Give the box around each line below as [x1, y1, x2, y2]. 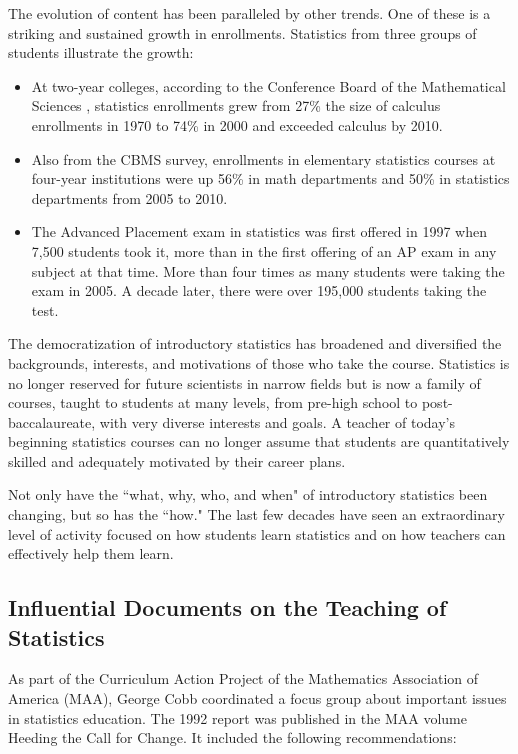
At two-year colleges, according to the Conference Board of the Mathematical [31, 75, 506, 96]
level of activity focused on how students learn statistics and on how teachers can [8, 523, 506, 544]
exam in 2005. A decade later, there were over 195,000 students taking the [31, 280, 487, 301]
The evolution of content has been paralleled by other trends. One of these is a [8, 3, 491, 23]
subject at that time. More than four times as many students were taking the [31, 260, 505, 281]
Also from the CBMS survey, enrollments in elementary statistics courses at [31, 148, 496, 169]
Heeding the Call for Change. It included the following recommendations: [8, 727, 457, 748]
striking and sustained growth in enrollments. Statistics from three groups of [8, 22, 477, 43]
